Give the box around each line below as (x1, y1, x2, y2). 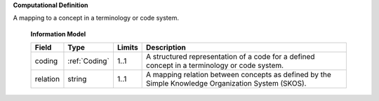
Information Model (30, 29, 86, 38)
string (67, 74, 87, 84)
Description (146, 43, 186, 53)
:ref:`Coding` (67, 56, 110, 66)
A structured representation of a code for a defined (146, 52, 315, 62)
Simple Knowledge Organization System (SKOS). (146, 79, 307, 88)
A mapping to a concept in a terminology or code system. (13, 14, 179, 22)
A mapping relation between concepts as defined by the (146, 70, 331, 80)
